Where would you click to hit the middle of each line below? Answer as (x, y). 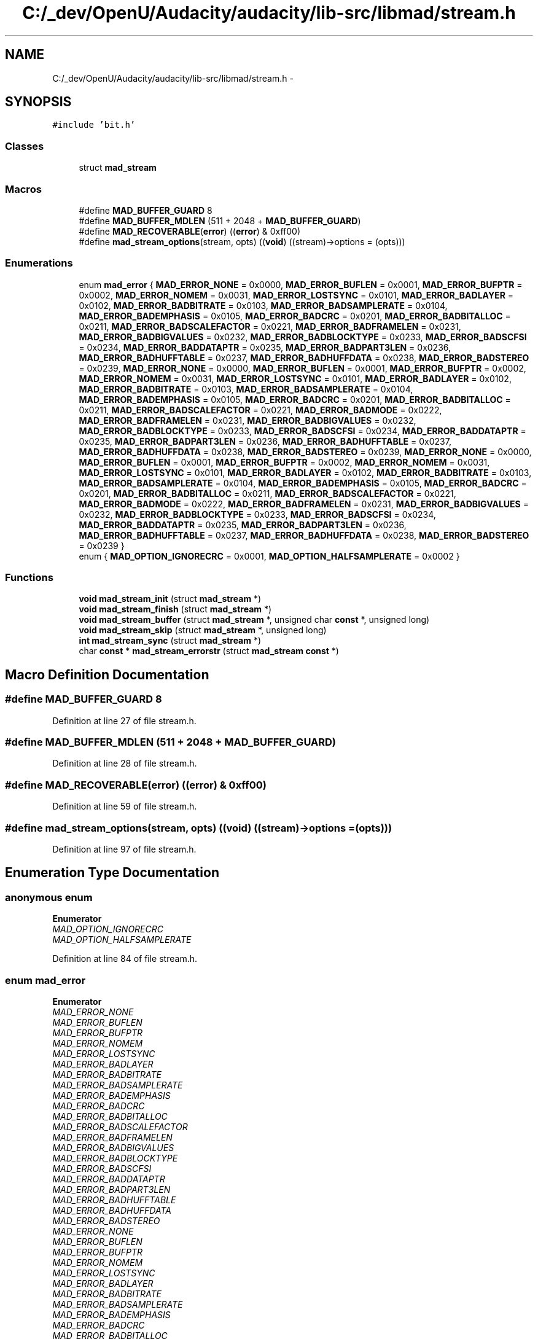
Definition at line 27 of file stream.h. (124, 720)
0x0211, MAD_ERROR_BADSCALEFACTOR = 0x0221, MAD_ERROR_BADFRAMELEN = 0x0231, (270, 326)
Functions (29, 578)
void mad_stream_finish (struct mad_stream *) (175, 609)
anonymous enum (49, 897)
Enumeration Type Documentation (112, 873)
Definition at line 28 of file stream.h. (125, 763)
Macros (23, 189)
